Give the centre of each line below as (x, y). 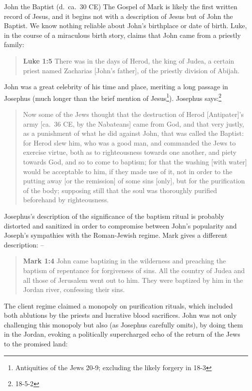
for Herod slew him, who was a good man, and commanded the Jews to (129, 142)
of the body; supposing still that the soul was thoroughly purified (120, 190)
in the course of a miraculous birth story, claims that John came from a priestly (122, 35)
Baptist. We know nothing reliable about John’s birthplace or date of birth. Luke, (126, 25)
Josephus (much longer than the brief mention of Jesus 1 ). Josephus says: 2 (113, 97)
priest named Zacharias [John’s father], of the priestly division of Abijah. (131, 70)
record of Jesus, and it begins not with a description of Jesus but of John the (118, 16)
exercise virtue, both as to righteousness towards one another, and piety (130, 152)
